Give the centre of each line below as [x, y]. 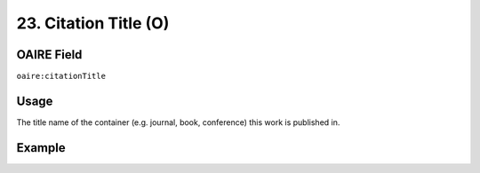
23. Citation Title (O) [93, 23]
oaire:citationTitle [61, 76]
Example [41, 148]
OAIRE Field [49, 55]
